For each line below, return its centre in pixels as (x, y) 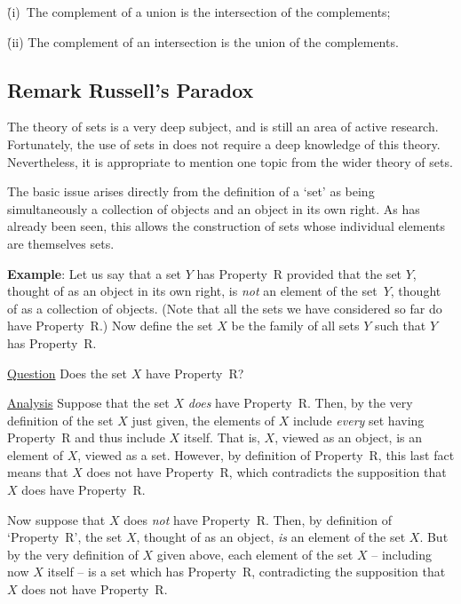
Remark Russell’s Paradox (131, 89)
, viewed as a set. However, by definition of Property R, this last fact (266, 454)
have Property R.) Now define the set (110, 326)
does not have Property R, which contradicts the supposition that (266, 472)
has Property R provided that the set (299, 273)
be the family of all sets (295, 326)
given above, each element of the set (255, 554)
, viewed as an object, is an (349, 437)
